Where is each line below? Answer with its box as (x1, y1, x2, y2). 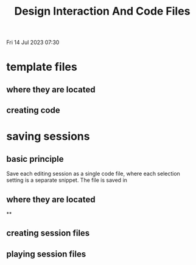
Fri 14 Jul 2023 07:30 (6, 38, 60, 46)
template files (6, 60, 77, 74)
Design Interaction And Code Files (14, 4, 191, 18)
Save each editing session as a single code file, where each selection (6, 170, 181, 178)
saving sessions (6, 129, 90, 143)
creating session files (6, 228, 90, 239)
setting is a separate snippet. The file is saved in (6, 176, 128, 184)
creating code (6, 105, 60, 115)
